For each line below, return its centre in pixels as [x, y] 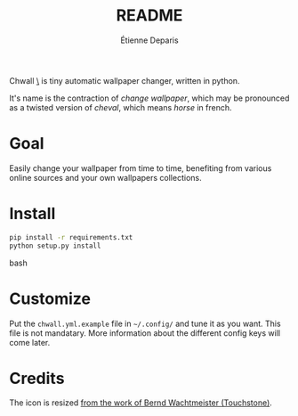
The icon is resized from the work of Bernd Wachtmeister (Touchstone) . [141, 403]
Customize [50, 298]
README [149, 16]
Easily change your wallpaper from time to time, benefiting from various [141, 168]
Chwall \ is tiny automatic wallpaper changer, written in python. [125, 80]
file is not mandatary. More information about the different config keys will [145, 333]
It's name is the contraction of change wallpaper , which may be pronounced [149, 98]
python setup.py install [55, 246]
